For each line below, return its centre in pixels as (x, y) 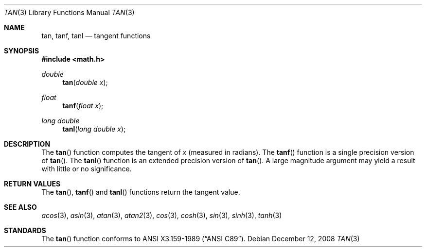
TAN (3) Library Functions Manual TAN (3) (69, 12)
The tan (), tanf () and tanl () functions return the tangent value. (141, 192)
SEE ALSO (20, 207)
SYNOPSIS (22, 51)
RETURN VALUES (32, 184)
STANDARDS (25, 230)
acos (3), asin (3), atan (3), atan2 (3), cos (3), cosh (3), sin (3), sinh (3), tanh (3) (162, 215)
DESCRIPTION (27, 144)
